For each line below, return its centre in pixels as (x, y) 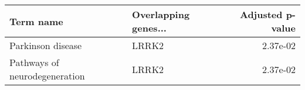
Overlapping (161, 14)
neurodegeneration (47, 76)
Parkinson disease (46, 45)
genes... (149, 28)
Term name (36, 21)
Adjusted (261, 14)
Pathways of (34, 62)
